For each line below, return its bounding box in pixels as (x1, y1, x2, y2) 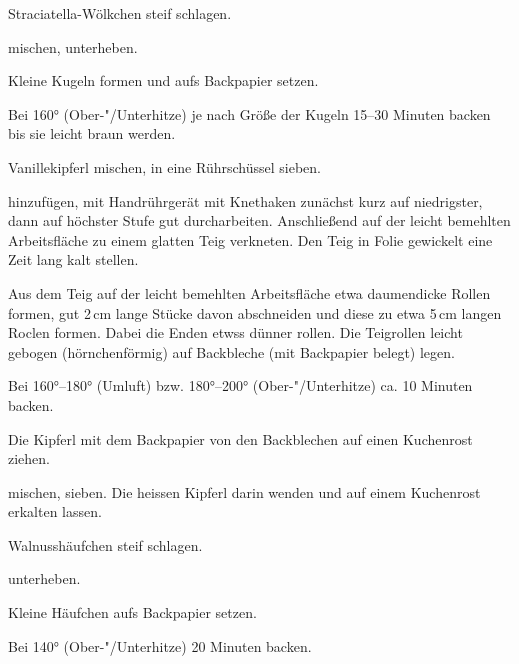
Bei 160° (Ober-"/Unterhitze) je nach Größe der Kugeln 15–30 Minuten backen (8, 103, 491, 124)
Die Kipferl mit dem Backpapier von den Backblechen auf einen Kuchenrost (8, 428, 473, 449)
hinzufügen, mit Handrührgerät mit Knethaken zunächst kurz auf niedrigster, (8, 190, 483, 211)
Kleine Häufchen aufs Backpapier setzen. (8, 602, 257, 623)
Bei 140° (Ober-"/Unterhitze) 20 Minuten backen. (8, 635, 312, 656)
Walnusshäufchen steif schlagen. (8, 534, 203, 555)
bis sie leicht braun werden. (8, 123, 176, 144)
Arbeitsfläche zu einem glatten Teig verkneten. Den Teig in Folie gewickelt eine (8, 229, 493, 250)
